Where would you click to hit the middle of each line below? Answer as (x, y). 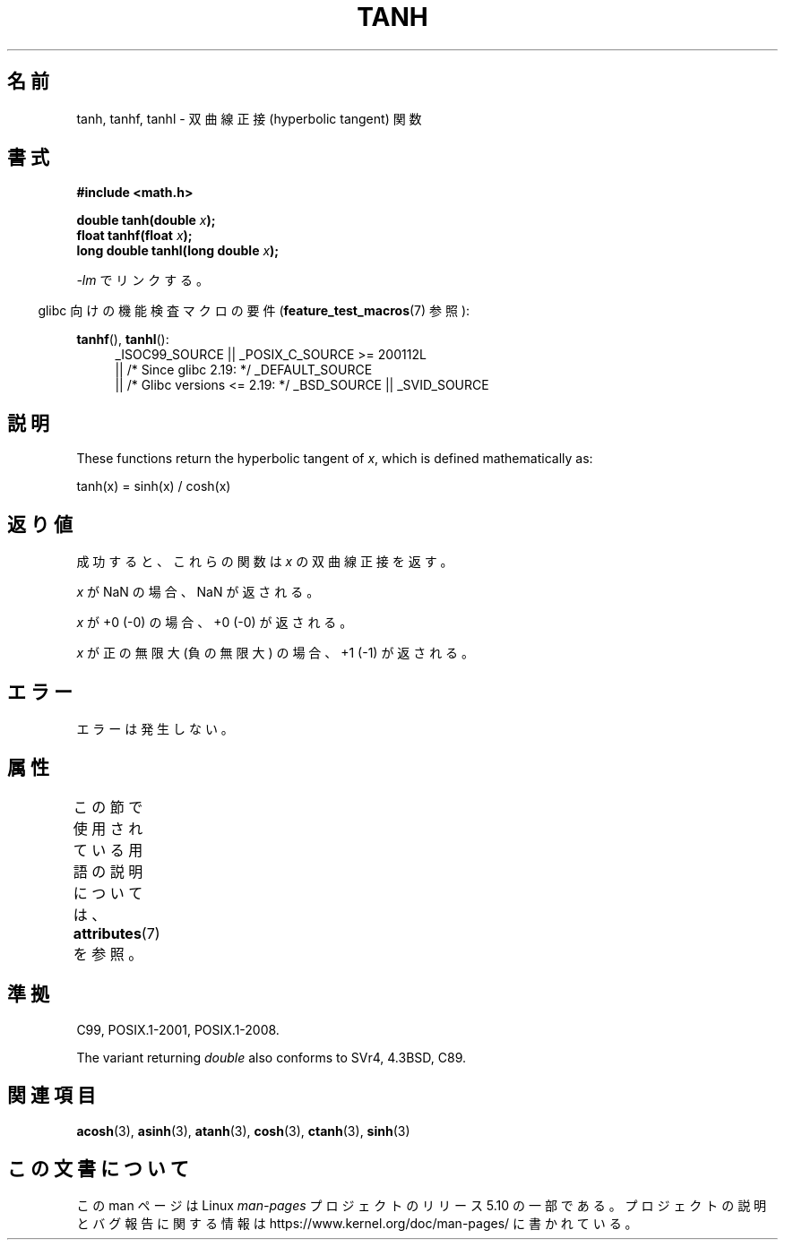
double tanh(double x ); (146, 220)
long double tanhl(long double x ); (178, 251)
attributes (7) (116, 933)
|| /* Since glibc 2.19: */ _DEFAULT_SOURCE (244, 370)
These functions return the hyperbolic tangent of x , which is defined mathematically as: (335, 459)
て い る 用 (108, 850)
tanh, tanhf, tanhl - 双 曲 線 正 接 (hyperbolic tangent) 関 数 (249, 118)
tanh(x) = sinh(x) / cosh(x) (154, 486)
